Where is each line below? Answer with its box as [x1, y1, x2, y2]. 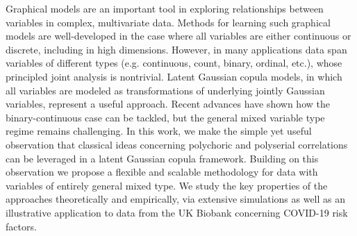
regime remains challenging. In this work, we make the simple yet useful [6, 124, 312, 138]
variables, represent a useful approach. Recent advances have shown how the [6, 96, 330, 111]
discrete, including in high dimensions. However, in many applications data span [6, 42, 347, 56]
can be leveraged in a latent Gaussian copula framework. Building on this [6, 151, 319, 165]
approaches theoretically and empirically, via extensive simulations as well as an [6, 192, 346, 206]
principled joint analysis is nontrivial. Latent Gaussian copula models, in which [6, 69, 342, 83]
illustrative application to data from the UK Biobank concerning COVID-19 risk [6, 205, 348, 219]
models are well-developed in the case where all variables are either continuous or [6, 28, 351, 43]
